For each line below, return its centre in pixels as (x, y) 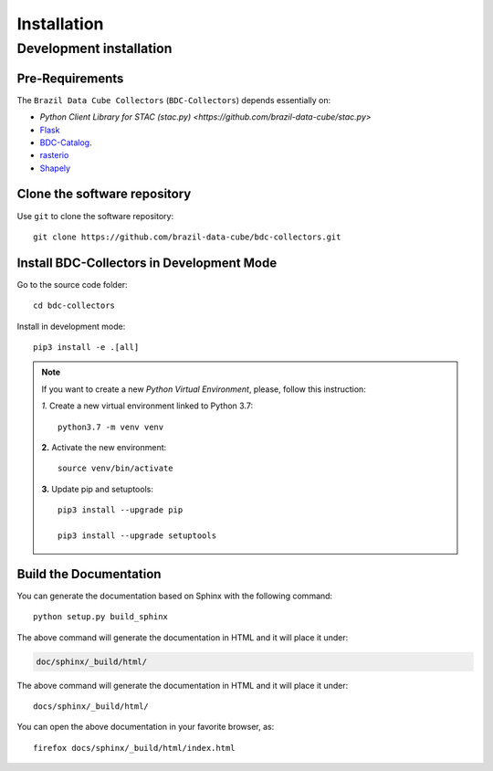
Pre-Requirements (70, 78)
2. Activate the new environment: (104, 447)
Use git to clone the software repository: (95, 216)
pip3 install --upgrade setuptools (137, 535)
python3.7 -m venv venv (111, 427)
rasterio (54, 155)
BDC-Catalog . (66, 143)
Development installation (94, 48)
